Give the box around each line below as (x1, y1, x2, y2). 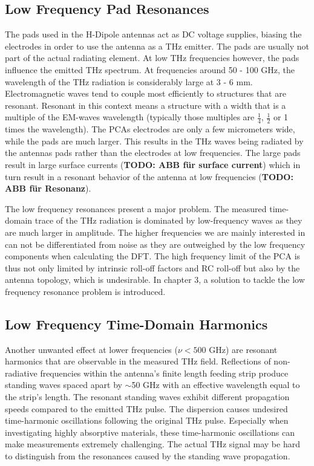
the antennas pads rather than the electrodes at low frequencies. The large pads (5, 146, 301, 159)
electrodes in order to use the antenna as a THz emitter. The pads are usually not (5, 39, 309, 52)
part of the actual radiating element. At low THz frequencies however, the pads (5, 51, 299, 64)
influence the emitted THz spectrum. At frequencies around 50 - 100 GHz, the (5, 63, 295, 76)
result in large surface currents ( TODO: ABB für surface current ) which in (5, 158, 301, 170)
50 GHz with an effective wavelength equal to (131, 378, 300, 391)
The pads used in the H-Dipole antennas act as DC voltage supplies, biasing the (5, 28, 302, 40)
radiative (5, 366, 38, 379)
